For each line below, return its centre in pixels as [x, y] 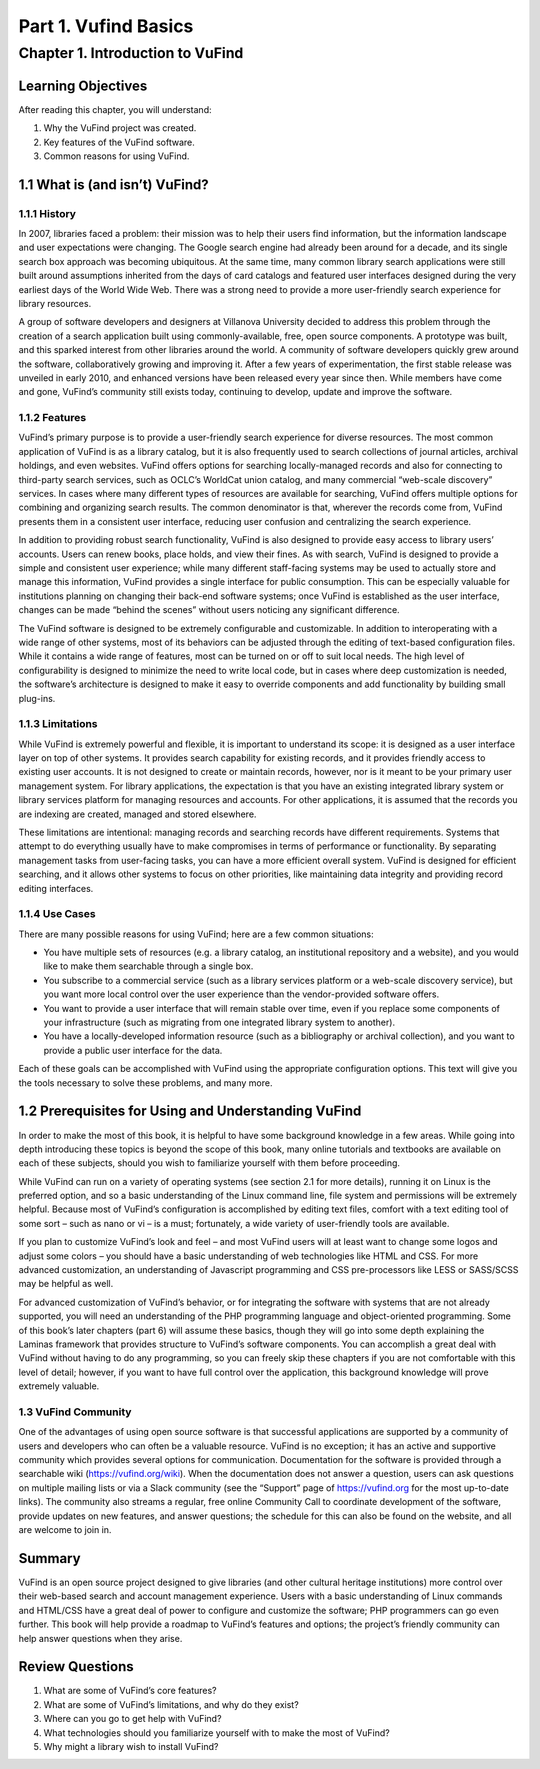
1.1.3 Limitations [58, 724]
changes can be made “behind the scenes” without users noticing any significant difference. [209, 610]
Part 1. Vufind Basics [106, 26]
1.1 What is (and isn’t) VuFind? [113, 184]
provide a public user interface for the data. [133, 1050]
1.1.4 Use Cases [57, 914]
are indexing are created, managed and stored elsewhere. [137, 814]
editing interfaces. [56, 888]
